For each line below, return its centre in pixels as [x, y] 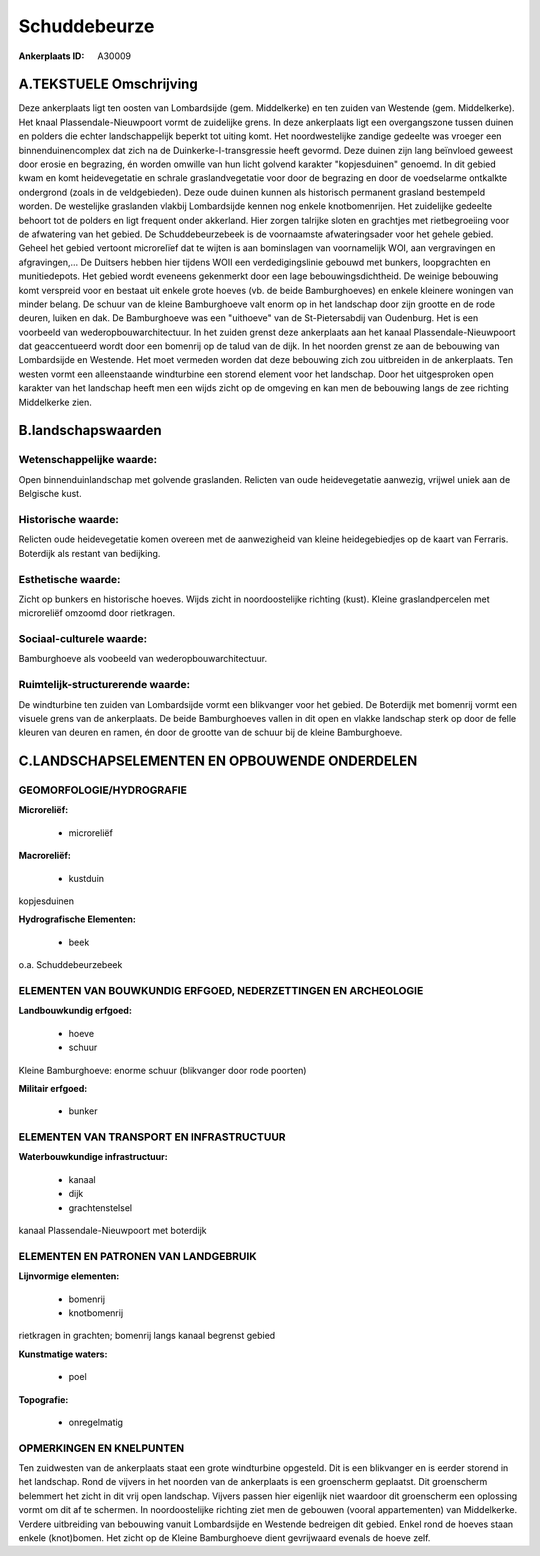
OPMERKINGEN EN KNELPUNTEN [101, 1448]
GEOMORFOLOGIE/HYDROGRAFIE [102, 790]
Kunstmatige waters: [63, 1354]
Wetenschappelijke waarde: [88, 460]
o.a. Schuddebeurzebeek [70, 965]
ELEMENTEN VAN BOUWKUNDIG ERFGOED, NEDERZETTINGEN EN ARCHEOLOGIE [221, 990]
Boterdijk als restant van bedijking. [89, 553]
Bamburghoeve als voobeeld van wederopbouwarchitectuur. [143, 659]
